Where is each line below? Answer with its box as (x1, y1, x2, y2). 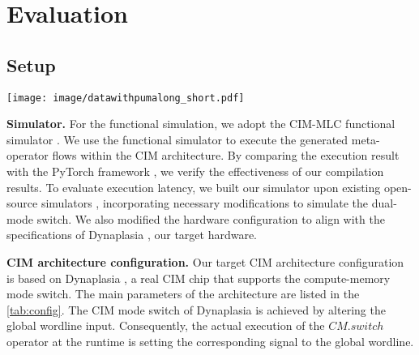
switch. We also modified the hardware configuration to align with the (36, 210, 385, 227)
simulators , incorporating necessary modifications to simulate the (41, 195, 369, 212)
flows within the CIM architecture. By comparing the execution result (52, 147, 400, 164)
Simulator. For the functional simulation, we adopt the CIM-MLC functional (6, 115, 395, 132)
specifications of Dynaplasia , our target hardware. (6, 226, 258, 243)
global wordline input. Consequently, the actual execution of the (6, 317, 325, 334)
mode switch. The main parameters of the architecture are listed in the (6, 285, 360, 302)
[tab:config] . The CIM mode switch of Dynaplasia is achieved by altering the (6, 301, 386, 318)
